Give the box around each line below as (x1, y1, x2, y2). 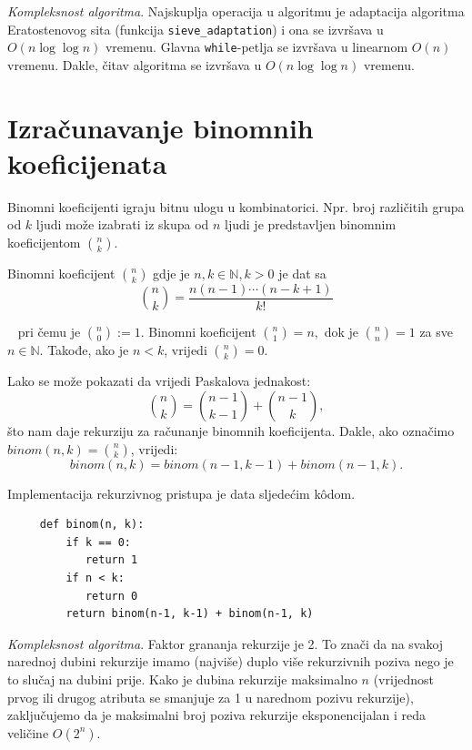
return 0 (85, 589, 138, 603)
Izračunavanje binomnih (7, 108, 314, 146)
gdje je (153, 264, 190, 282)
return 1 (85, 553, 138, 567)
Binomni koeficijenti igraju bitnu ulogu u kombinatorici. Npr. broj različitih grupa (7, 197, 465, 216)
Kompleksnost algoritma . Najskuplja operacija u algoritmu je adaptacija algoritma (7, 2, 465, 20)
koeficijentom (7, 233, 81, 251)
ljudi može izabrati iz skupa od (35, 215, 209, 234)
